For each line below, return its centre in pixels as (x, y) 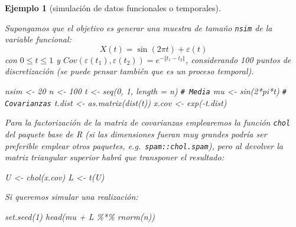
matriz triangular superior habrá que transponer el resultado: (114, 157)
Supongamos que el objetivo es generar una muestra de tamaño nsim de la (139, 27)
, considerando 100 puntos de (238, 59)
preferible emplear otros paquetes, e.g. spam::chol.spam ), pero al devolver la (144, 145)
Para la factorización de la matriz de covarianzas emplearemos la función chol (148, 122)
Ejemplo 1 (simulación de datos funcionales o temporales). (113, 8)
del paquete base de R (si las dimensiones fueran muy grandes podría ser (136, 134)
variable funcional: (38, 39)
